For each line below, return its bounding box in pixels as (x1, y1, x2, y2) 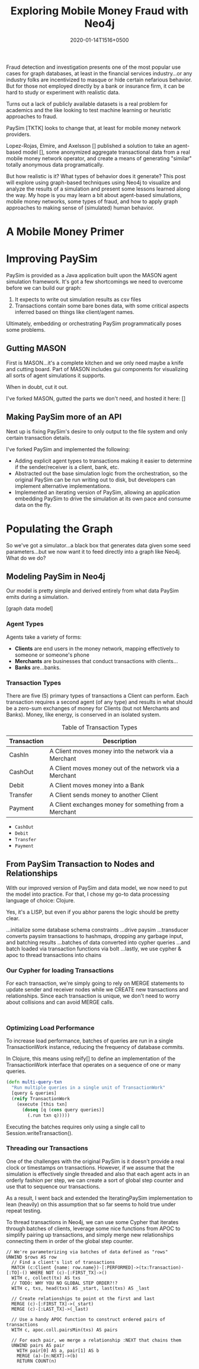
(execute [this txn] (17, 1101, 68, 1107)
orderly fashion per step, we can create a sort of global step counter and (6, 1177, 184, 1184)
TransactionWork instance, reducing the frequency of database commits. (6, 1044, 185, 1051)
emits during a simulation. (6, 594, 69, 601)
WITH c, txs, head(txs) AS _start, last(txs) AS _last (11, 1285, 150, 1291)
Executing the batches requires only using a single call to (6, 1123, 145, 1130)
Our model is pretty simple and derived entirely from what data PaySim (6, 587, 179, 594)
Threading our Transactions (6, 1144, 88, 1152)
